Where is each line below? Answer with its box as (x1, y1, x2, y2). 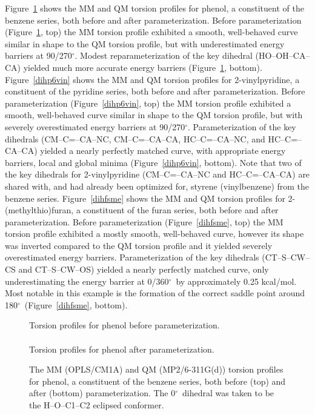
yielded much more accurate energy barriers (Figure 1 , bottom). (23, 61, 262, 73)
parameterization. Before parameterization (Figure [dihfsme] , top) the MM (5, 215, 283, 228)
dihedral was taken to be (182, 387, 274, 399)
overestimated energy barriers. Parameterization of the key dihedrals (5, 251, 259, 264)
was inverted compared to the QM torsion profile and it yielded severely (5, 239, 273, 251)
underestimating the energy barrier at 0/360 (5, 274, 169, 287)
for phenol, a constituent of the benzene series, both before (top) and (29, 374, 286, 387)
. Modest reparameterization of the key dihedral (75, 49, 253, 62)
